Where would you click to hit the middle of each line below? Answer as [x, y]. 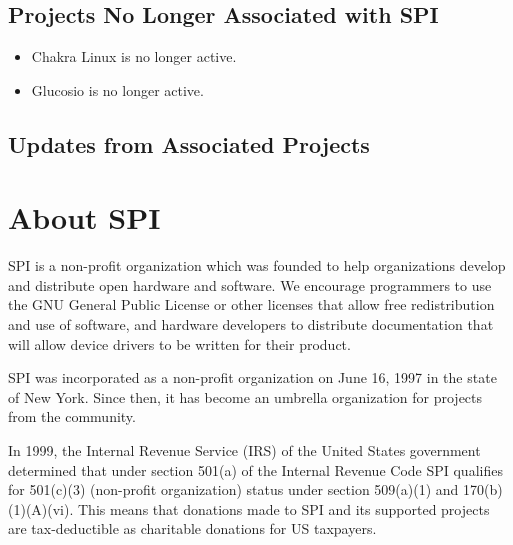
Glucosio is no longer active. [117, 89]
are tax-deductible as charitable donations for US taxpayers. [192, 528]
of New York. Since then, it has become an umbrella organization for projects [245, 396]
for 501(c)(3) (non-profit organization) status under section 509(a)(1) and [233, 489]
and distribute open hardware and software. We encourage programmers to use [250, 284]
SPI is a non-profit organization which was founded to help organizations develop [257, 265]
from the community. [72, 416]
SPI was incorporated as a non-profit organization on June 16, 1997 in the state [252, 377]
